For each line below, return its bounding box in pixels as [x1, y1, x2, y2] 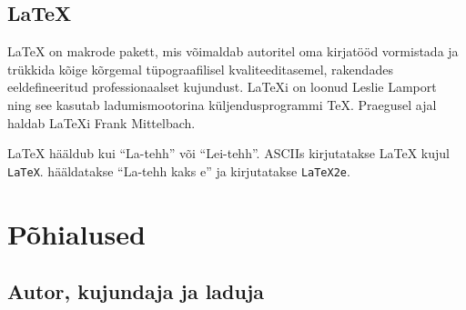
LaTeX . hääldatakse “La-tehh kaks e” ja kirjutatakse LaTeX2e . [7, 161, 350, 180]
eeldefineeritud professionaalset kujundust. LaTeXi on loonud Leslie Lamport [7, 77, 437, 96]
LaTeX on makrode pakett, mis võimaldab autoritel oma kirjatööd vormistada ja [7, 42, 459, 61]
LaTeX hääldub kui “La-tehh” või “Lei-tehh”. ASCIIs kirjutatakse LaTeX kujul [7, 144, 450, 163]
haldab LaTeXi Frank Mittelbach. [7, 113, 196, 132]
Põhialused [7, 215, 146, 252]
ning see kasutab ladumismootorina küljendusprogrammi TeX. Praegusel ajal [7, 95, 437, 114]
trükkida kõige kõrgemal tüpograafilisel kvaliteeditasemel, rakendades [7, 59, 393, 78]
